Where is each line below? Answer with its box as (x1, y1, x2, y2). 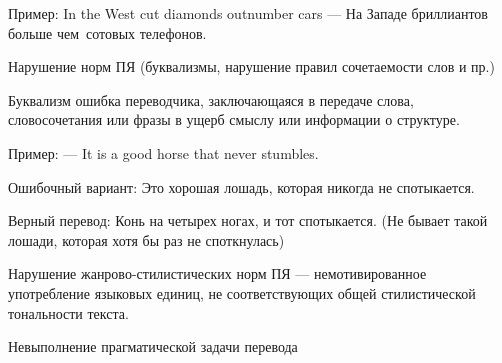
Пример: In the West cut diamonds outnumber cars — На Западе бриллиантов (8, 3, 488, 23)
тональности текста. (8, 302, 129, 323)
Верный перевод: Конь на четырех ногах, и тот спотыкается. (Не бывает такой (8, 210, 488, 231)
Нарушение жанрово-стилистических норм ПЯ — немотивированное (8, 263, 427, 284)
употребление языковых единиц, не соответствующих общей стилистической (8, 282, 476, 303)
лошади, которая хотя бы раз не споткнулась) (8, 229, 285, 250)
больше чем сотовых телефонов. (8, 22, 207, 43)
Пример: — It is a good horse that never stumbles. (8, 142, 319, 163)
